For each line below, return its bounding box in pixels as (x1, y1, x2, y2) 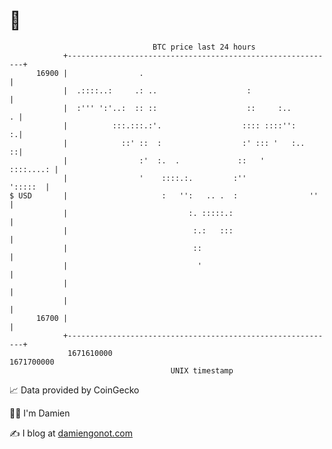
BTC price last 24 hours (152, 42, 256, 52)
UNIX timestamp (170, 365, 234, 376)
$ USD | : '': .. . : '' (9, 190, 319, 201)
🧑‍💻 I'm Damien (9, 407, 71, 419)
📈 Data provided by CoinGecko (9, 384, 140, 396)
